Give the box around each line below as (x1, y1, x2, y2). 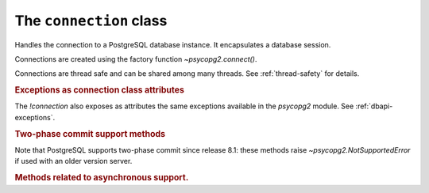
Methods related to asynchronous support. (14, 172, 189, 183)
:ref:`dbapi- (355, 101, 393, 111)
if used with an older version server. (14, 157, 133, 166)
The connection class (14, 12, 168, 29)
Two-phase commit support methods (14, 128, 166, 139)
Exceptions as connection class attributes (14, 85, 184, 96)
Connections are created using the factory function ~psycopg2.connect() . (14, 54, 257, 63)
